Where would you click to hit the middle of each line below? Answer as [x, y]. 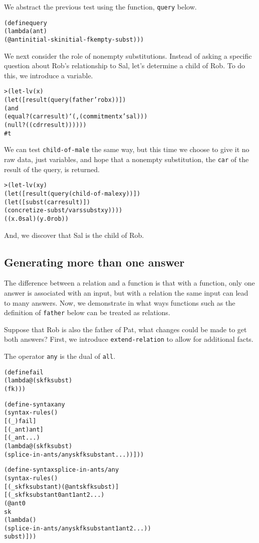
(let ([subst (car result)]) [47, 202]
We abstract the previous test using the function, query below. [100, 7]
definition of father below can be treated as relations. [87, 312]
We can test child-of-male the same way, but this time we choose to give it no [127, 149]
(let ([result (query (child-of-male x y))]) [72, 193]
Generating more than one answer [94, 262]
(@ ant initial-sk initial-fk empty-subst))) [74, 39]
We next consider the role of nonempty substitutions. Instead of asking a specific [128, 55]
